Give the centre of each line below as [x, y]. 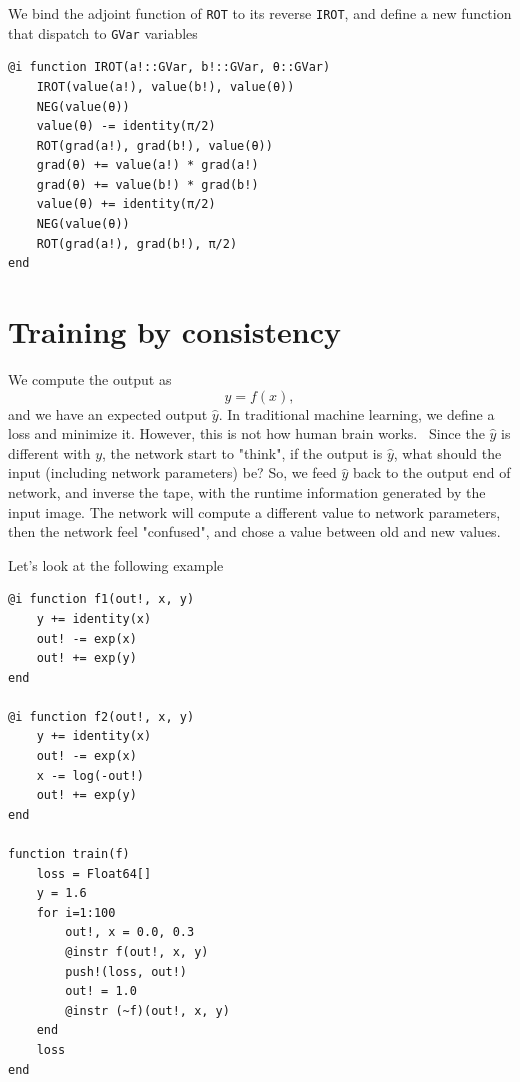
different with [49, 452]
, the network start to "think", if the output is [242, 452]
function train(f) [69, 854]
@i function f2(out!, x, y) [101, 716]
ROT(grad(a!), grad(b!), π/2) [137, 243]
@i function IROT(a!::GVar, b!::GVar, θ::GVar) [169, 67]
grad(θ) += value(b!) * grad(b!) [147, 184]
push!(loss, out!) [126, 971]
